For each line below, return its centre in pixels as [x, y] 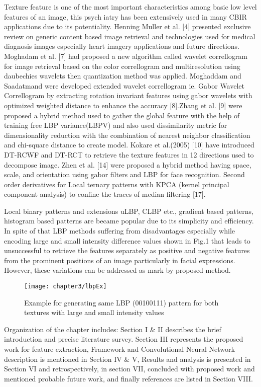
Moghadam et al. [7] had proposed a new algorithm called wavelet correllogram [126, 56]
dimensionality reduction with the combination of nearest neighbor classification [127, 135]
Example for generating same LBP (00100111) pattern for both [121, 302]
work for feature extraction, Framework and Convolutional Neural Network [119, 349]
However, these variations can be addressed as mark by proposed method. [117, 270]
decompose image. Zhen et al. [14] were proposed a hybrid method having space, [128, 164]
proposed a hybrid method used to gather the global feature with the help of [122, 115]
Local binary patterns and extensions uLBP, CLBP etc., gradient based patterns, [129, 211]
